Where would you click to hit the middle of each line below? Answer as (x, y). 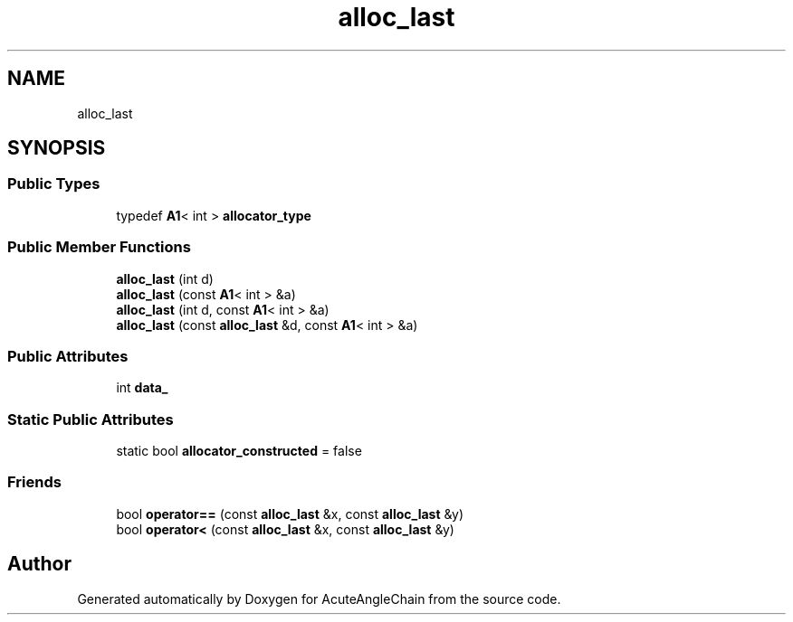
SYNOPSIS (57, 148)
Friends (34, 482)
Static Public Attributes (91, 419)
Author (39, 564)
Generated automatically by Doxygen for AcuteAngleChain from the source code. (319, 598)
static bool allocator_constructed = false (239, 451)
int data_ (142, 388)
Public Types (54, 184)
